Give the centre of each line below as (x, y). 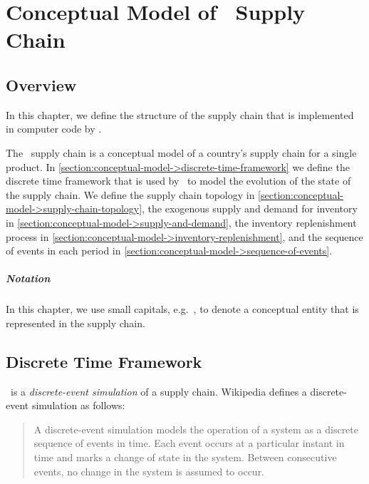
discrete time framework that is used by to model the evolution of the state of (178, 181)
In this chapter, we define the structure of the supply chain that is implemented (180, 114)
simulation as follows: (78, 405)
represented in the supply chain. (76, 323)
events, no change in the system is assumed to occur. (149, 471)
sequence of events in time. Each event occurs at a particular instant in (189, 443)
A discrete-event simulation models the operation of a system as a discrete (196, 429)
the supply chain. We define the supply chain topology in (130, 194)
